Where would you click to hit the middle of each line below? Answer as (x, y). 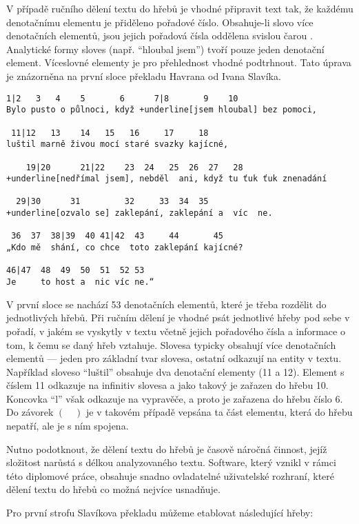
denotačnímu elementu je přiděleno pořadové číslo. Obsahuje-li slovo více (160, 22)
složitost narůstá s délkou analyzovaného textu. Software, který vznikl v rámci (171, 462)
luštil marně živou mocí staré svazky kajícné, (117, 144)
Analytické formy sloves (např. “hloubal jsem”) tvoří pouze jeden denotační (165, 49)
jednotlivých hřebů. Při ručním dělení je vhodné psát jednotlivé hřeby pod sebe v (178, 318)
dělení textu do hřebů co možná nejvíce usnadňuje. (113, 489)
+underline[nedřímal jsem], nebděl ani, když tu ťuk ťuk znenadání (167, 179)
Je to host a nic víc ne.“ (80, 282)
